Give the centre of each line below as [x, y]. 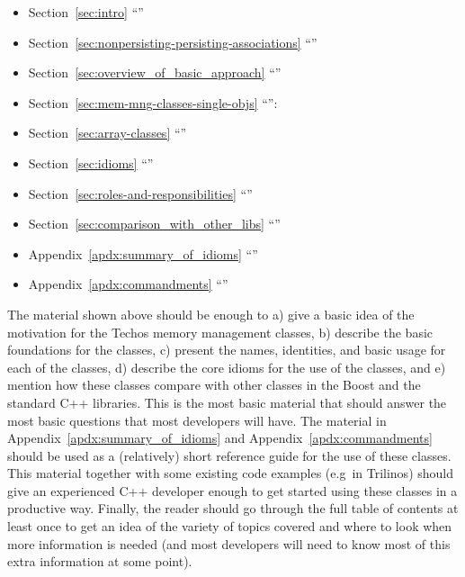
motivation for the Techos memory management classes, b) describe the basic [220, 332]
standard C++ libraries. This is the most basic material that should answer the [227, 402]
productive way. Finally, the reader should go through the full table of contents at [233, 508]
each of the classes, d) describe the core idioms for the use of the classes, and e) [227, 367]
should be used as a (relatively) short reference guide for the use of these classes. [229, 455]
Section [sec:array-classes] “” [107, 133]
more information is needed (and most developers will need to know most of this [229, 543]
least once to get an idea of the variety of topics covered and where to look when [230, 526]
